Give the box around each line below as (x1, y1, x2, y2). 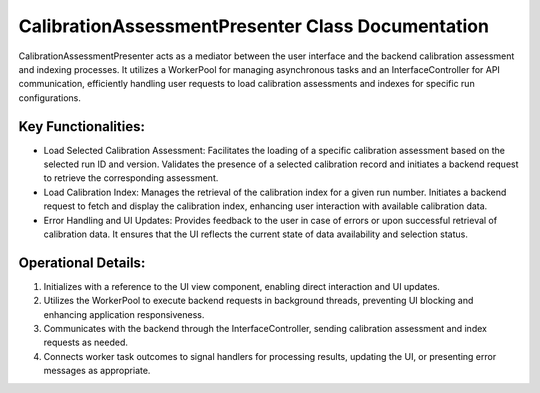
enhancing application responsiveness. (43, 308, 205, 320)
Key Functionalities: (18, 118, 145, 135)
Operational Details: (18, 254, 146, 271)
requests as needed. (43, 336, 129, 349)
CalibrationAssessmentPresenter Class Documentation (18, 15, 490, 37)
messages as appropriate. (43, 365, 151, 377)
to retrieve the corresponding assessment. (43, 172, 219, 184)
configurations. (18, 91, 82, 104)
